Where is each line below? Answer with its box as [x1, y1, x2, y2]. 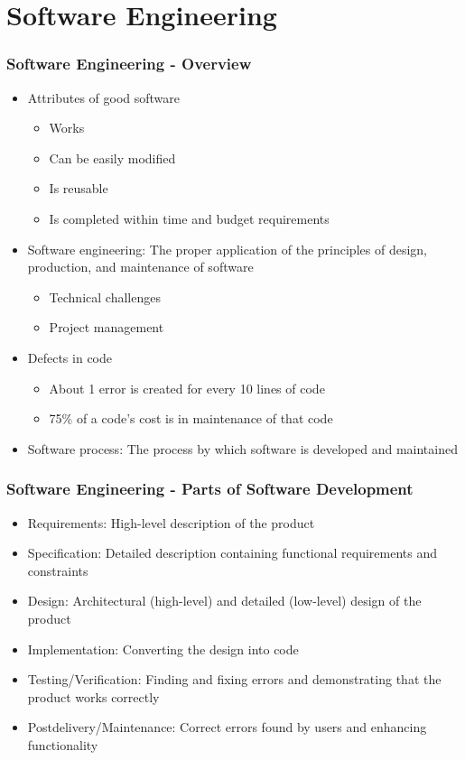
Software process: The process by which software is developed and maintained [27, 439, 458, 458]
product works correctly [27, 687, 160, 706]
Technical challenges [49, 287, 161, 306]
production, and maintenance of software [27, 257, 254, 276]
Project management [49, 318, 164, 337]
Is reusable [49, 179, 108, 198]
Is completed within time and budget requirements [49, 209, 330, 227]
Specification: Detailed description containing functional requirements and [27, 543, 437, 562]
